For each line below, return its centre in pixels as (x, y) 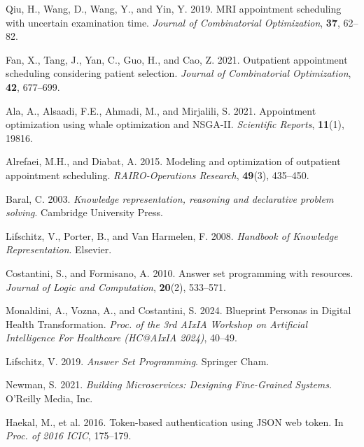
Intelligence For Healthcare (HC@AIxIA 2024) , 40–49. (121, 338)
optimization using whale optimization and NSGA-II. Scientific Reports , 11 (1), (175, 124)
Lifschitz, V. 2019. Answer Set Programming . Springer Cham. (138, 361)
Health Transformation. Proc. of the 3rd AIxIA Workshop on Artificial (157, 324)
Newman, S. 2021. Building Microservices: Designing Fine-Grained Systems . (169, 384)
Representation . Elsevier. (59, 249)
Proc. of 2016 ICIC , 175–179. (69, 435)
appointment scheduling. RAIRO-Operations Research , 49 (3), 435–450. (157, 175)
